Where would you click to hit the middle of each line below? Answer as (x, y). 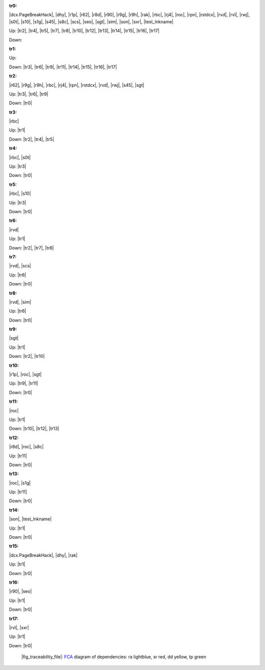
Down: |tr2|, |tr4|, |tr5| (31, 139)
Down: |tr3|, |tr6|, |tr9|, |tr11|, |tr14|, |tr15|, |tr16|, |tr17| (63, 67)
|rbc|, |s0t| (20, 157)
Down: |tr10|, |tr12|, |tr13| (34, 429)
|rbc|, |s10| (20, 193)
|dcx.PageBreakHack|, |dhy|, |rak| (43, 555)
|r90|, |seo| (20, 591)
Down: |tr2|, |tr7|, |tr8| (31, 248)
